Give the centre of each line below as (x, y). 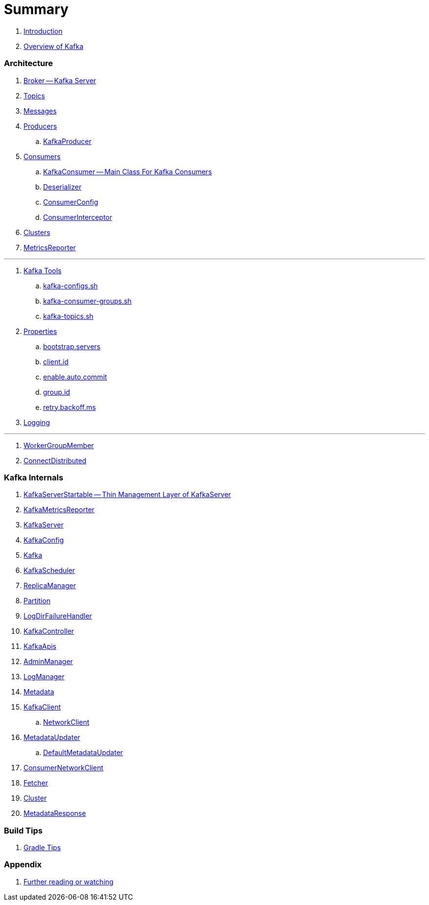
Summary (36, 9)
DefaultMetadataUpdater (83, 753)
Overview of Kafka (54, 46)
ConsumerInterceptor (78, 217)
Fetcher (36, 783)
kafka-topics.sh (68, 316)
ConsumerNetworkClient (63, 768)
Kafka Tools (43, 270)
